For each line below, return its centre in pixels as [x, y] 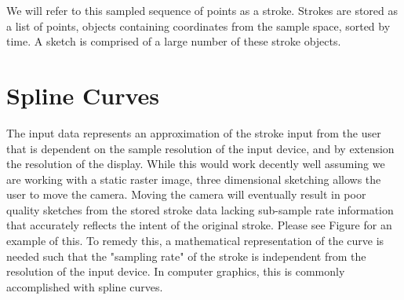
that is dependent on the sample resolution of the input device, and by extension [200, 148]
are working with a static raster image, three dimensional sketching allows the [194, 179]
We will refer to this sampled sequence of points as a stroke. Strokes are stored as [202, 10]
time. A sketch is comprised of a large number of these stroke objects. [174, 41]
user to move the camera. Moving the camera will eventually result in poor [186, 194]
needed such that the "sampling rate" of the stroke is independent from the [186, 256]
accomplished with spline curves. [85, 286]
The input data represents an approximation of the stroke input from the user [194, 132]
